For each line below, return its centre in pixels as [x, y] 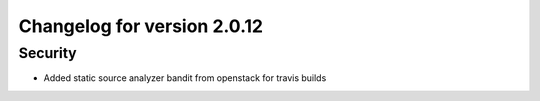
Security [47, 53]
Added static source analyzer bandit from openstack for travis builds [185, 78]
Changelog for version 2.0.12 [141, 26]
